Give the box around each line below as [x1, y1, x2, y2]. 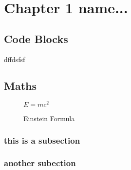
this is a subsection [4, 134, 80, 146]
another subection [4, 156, 76, 169]
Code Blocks [4, 31, 68, 46]
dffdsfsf [4, 54, 25, 64]
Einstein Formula [23, 113, 75, 124]
